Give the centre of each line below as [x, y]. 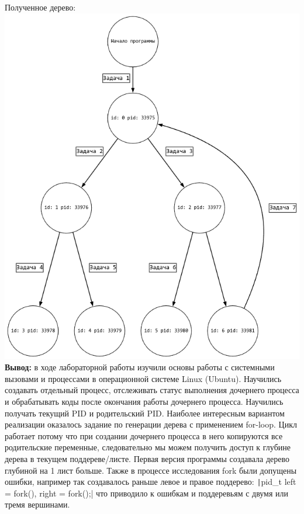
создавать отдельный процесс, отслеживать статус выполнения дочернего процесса [152, 390]
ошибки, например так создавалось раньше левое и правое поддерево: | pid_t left [151, 482]
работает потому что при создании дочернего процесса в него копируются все [144, 435]
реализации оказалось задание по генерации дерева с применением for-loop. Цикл [151, 424]
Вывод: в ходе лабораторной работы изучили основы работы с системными [140, 367]
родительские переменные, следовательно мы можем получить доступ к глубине [148, 447]
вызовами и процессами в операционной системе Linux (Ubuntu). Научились [143, 378]
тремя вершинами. [37, 504]
